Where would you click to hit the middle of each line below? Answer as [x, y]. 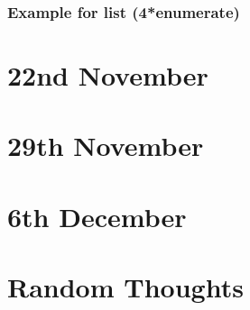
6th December [97, 216]
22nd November [108, 75]
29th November [106, 146]
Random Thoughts [125, 287]
